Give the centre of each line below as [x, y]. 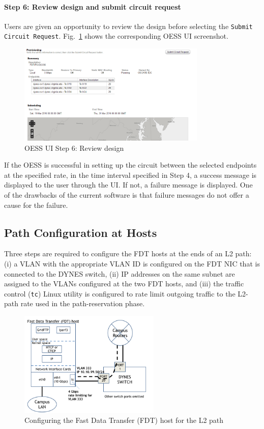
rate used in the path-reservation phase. [83, 303]
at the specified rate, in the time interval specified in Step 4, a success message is [130, 175]
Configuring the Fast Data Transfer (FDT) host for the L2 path [124, 420]
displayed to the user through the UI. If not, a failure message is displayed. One [128, 185]
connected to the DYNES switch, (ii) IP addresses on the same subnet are [120, 273]
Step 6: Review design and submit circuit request [93, 6]
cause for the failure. [36, 205]
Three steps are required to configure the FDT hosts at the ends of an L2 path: [128, 253]
